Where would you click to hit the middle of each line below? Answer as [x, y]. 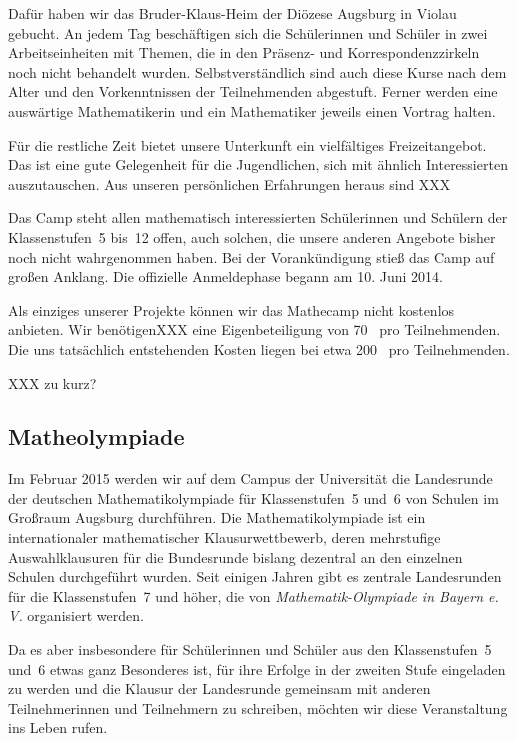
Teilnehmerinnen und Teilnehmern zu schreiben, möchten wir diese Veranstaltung [258, 707]
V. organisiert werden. [76, 615]
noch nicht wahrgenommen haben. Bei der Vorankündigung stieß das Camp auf [251, 256]
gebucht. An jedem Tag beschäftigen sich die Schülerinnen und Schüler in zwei [248, 32]
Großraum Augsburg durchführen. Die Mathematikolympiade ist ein [217, 517]
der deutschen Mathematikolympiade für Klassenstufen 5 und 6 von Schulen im [253, 497]
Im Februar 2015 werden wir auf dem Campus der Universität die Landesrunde [250, 478]
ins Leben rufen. [58, 727]
